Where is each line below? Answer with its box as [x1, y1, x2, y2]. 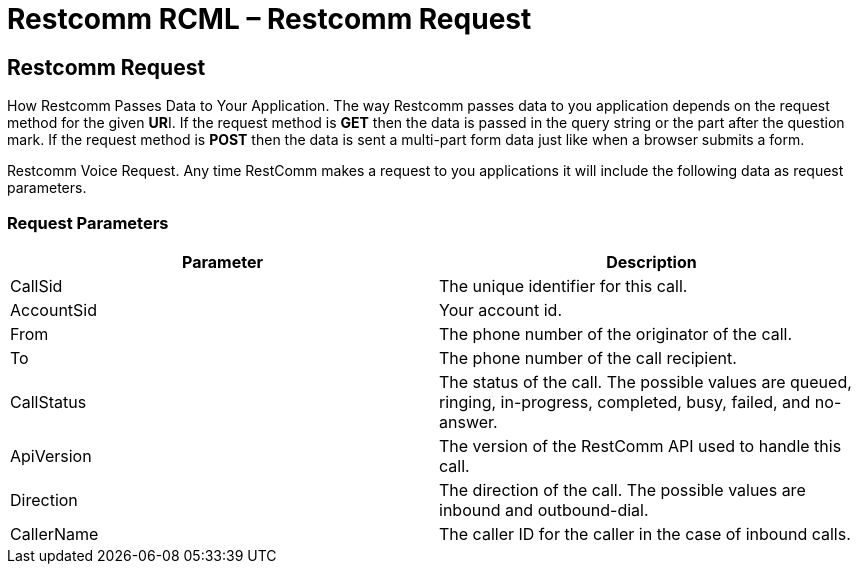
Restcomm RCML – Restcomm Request [7, 2, 532, 36]
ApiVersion [10, 445, 92, 466]
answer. [439, 411, 498, 432]
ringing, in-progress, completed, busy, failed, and [439, 391, 811, 412]
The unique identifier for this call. [439, 275, 688, 296]
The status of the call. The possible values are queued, [439, 371, 852, 392]
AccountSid [10, 299, 97, 320]
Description [606, 251, 697, 272]
